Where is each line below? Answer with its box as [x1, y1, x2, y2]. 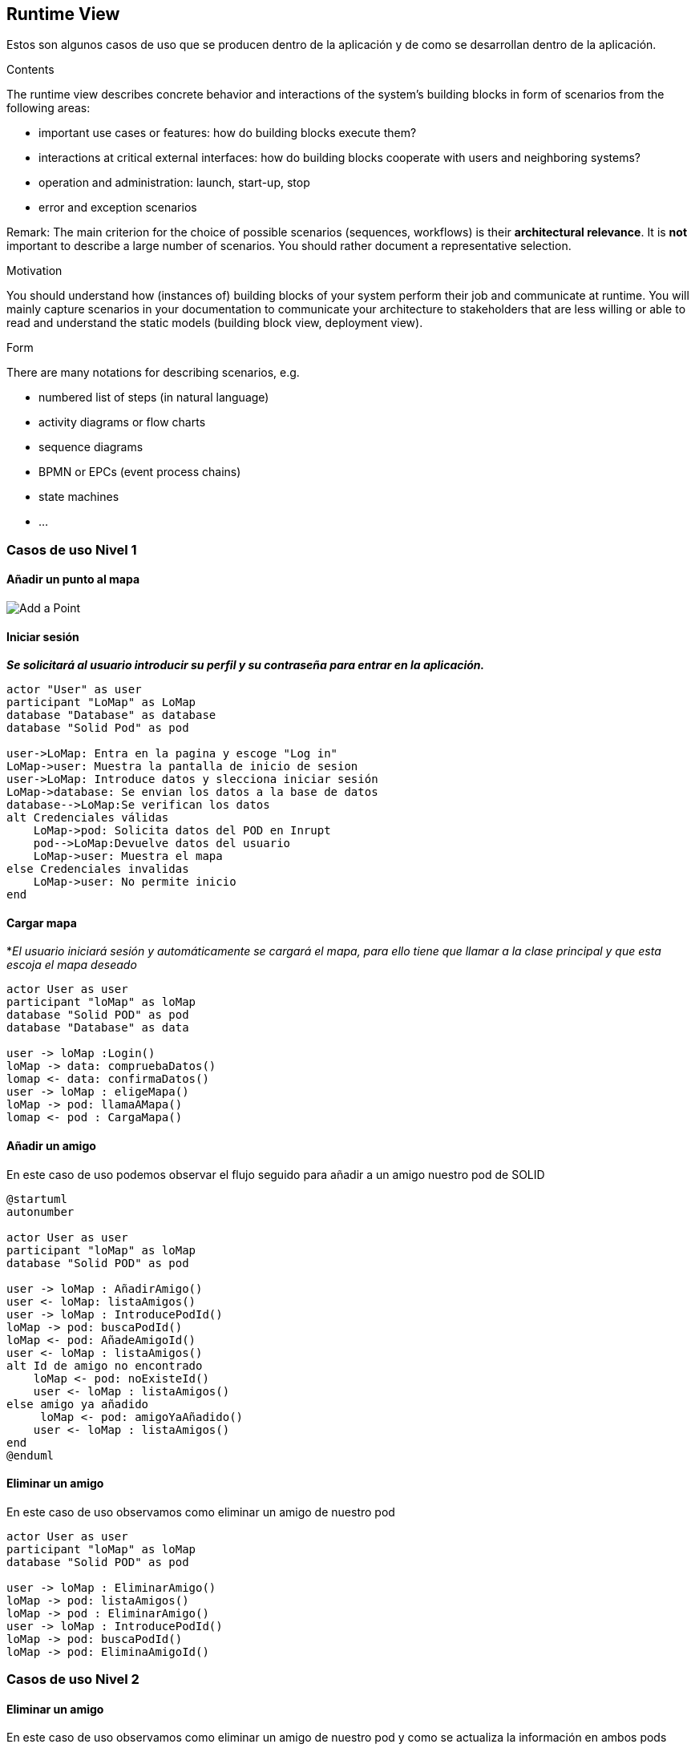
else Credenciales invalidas [6, 862, 189, 876]
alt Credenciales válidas [6, 811, 169, 825]
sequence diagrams [38, 440, 143, 454]
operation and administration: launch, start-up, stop [38, 176, 310, 190]
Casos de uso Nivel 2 [6, 1671, 139, 1688]
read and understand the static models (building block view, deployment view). [6, 316, 423, 330]
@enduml [6, 1448, 55, 1462]
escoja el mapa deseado [6, 958, 137, 972]
